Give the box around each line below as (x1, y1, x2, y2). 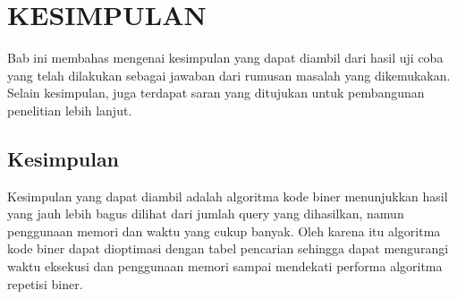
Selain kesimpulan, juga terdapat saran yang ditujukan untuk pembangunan (7, 83, 425, 102)
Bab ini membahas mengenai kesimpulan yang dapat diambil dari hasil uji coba (7, 48, 444, 67)
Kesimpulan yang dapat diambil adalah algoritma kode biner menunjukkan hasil (7, 186, 448, 205)
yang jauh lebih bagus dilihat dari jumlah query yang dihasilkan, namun (7, 204, 404, 223)
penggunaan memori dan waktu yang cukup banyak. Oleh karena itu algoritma (7, 221, 441, 240)
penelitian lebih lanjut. (7, 100, 132, 119)
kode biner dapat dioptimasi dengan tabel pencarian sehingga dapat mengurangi (7, 239, 449, 258)
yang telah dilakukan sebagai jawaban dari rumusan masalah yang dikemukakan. (7, 65, 451, 84)
